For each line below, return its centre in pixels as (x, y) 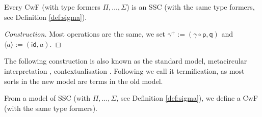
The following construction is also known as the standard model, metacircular (126, 61)
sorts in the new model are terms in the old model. (84, 81)
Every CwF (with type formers (52, 7)
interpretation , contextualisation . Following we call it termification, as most (124, 70)
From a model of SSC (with (47, 98)
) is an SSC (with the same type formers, (191, 7)
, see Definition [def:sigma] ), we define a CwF (187, 98)
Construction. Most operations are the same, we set (85, 34)
